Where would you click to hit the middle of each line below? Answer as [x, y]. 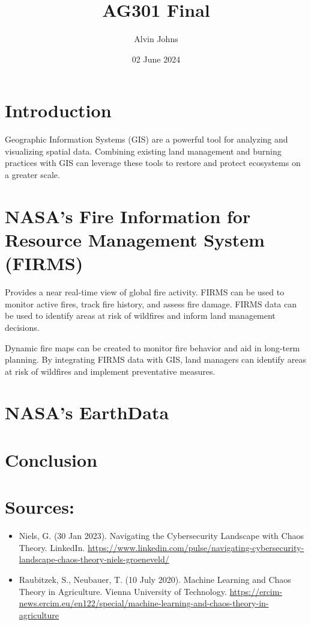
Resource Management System [135, 239]
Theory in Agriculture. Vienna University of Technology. [123, 591]
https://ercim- [256, 591]
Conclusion [51, 459]
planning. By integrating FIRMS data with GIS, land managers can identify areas [155, 359]
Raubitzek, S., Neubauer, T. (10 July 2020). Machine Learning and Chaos [155, 579]
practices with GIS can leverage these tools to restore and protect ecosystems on [153, 163]
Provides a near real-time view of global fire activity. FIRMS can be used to [145, 292]
